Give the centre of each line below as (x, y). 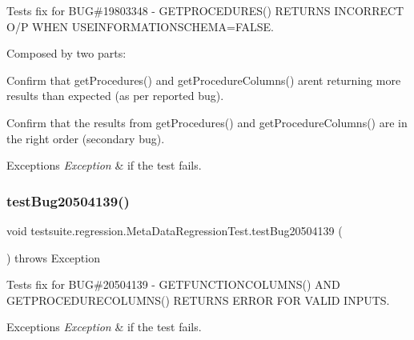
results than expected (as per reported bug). (115, 96)
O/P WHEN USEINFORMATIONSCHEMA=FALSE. (140, 26)
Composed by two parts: (66, 53)
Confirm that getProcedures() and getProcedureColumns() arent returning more (204, 80)
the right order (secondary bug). (86, 138)
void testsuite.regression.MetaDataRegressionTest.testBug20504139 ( (175, 230)
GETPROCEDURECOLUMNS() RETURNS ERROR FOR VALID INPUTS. (198, 300)
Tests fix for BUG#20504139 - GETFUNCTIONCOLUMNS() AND (173, 284)
